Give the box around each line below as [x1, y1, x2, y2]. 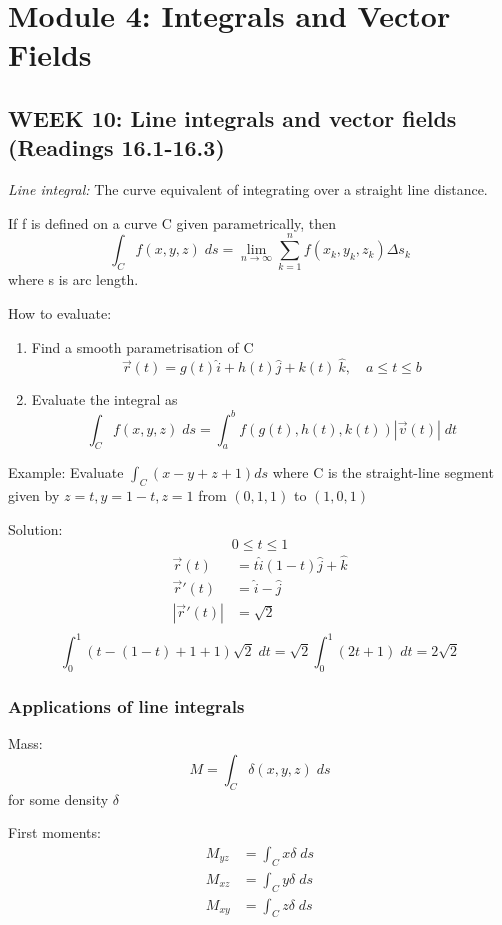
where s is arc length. [8, 269, 139, 290]
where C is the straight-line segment [272, 462, 494, 483]
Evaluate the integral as [31, 389, 178, 410]
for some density [8, 788, 109, 809]
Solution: [8, 518, 63, 539]
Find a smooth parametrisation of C [31, 336, 254, 357]
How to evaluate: [8, 303, 112, 324]
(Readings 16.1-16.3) [8, 132, 225, 163]
